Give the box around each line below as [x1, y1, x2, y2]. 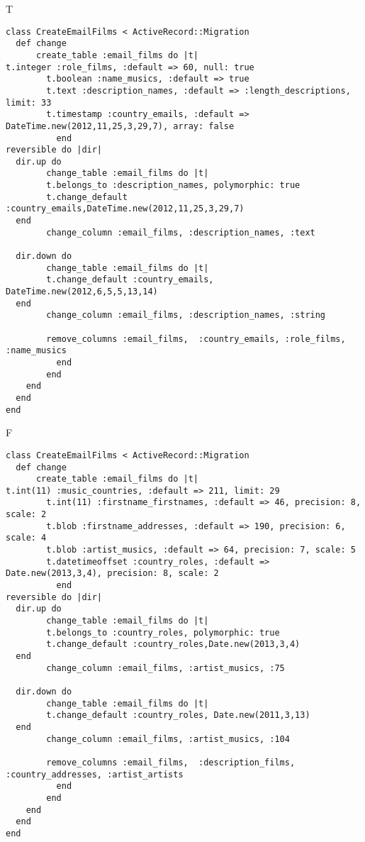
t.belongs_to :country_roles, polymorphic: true [46, 627, 280, 638]
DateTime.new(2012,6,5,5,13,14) [6, 287, 158, 297]
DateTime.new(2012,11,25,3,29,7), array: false [6, 121, 235, 131]
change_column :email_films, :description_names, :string [46, 310, 326, 321]
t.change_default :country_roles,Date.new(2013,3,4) [46, 639, 301, 650]
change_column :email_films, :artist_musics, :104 [46, 733, 290, 744]
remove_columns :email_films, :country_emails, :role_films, [46, 333, 346, 344]
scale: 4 [6, 533, 47, 543]
